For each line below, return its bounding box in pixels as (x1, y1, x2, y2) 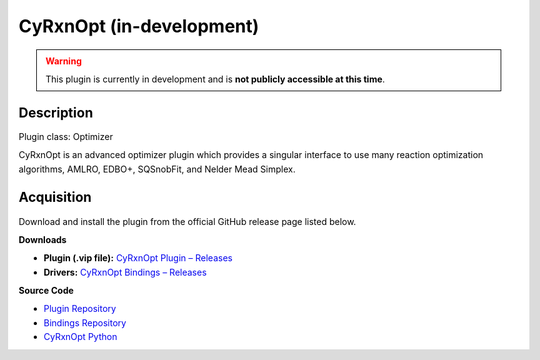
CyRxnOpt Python (43, 331, 118, 343)
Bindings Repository (43, 316, 127, 329)
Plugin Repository (43, 303, 117, 315)
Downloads (18, 233, 67, 245)
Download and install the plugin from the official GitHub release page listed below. (18, 215, 357, 227)
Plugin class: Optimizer (18, 130, 114, 142)
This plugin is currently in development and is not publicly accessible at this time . (45, 73, 385, 85)
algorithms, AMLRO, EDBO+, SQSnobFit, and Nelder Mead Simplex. (18, 163, 296, 175)
